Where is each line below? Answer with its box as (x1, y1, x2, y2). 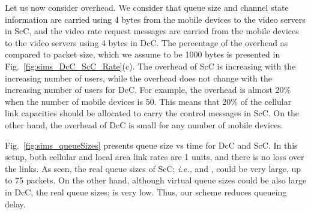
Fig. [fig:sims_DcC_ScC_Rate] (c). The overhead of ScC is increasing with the (5, 59, 296, 72)
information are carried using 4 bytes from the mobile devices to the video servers (5, 13, 306, 25)
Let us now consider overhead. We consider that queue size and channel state (5, 1, 289, 13)
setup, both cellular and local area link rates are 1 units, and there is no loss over (5, 150, 304, 163)
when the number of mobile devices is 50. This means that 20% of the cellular (5, 95, 292, 107)
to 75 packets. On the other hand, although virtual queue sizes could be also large (5, 174, 307, 186)
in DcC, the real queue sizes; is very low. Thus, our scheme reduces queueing (5, 185, 287, 198)
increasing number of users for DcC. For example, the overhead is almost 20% (5, 83, 291, 96)
